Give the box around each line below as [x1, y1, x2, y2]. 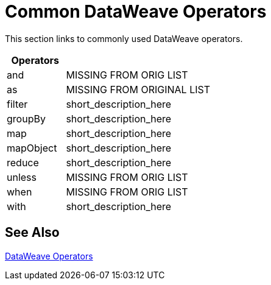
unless [7, 171, 37, 183]
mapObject [7, 141, 57, 154]
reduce [7, 156, 39, 169]
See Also [5, 225, 60, 241]
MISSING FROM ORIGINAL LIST [66, 83, 210, 96]
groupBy [7, 112, 46, 125]
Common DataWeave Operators [5, 1, 267, 22]
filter [7, 97, 28, 110]
